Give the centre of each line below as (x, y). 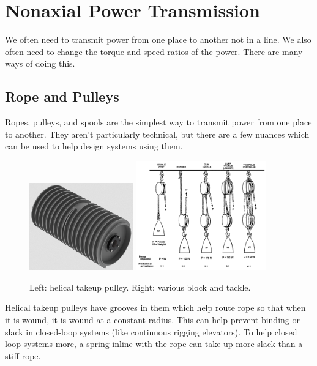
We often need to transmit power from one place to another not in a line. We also (158, 39)
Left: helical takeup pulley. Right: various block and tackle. (140, 287)
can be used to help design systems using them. (94, 146)
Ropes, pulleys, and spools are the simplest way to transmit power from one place (158, 122)
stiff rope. (23, 355)
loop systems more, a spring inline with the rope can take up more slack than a (154, 344)
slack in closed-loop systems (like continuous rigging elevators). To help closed (151, 331)
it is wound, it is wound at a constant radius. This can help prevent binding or (152, 319)
